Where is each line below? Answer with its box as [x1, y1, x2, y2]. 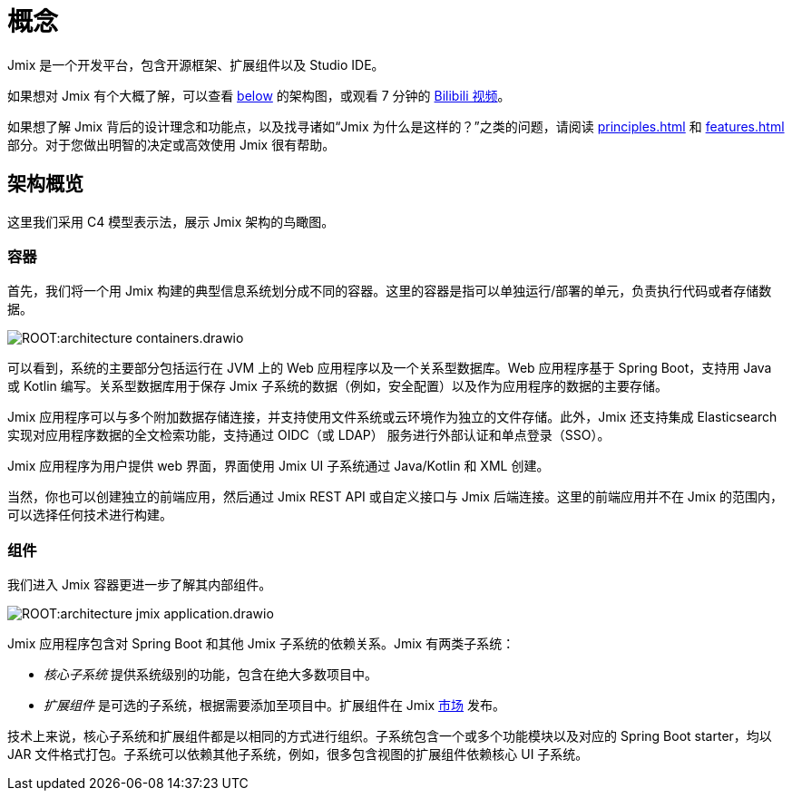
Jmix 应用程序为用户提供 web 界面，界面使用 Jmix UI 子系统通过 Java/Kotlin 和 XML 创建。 [7, 458, 550, 474]
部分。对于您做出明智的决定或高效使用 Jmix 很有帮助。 [7, 136, 336, 152]
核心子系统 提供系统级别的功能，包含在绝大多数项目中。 [44, 667, 377, 683]
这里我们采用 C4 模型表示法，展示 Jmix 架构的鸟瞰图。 [7, 213, 335, 229]
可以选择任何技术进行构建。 [7, 507, 172, 523]
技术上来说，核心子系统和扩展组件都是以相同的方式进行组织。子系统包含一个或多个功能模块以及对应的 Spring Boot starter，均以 [7, 728, 772, 744]
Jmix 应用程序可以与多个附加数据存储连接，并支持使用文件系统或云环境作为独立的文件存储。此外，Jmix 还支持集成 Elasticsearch [7, 409, 777, 425]
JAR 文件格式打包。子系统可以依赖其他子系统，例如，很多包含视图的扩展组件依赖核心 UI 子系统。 [7, 746, 589, 763]
